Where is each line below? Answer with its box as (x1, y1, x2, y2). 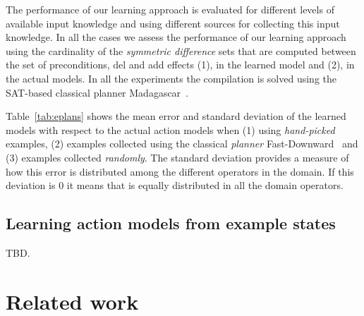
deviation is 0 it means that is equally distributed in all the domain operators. (6, 178, 344, 193)
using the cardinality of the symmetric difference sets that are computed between (6, 43, 356, 58)
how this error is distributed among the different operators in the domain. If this (6, 164, 354, 178)
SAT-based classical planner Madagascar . (6, 85, 189, 99)
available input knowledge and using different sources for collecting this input (6, 16, 340, 30)
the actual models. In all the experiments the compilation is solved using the (6, 71, 337, 85)
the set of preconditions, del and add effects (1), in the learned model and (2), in (6, 57, 355, 72)
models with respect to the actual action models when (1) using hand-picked (6, 122, 335, 137)
